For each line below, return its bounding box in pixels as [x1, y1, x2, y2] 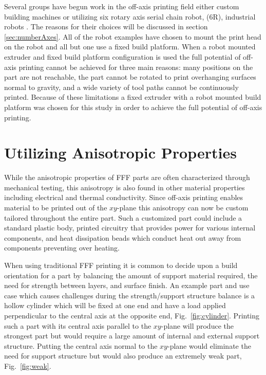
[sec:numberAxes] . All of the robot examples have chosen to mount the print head [4, 31, 261, 42]
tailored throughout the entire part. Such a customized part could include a [4, 212, 242, 223]
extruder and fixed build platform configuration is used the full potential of [4, 51, 241, 62]
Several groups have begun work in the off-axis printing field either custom [4, 1, 239, 11]
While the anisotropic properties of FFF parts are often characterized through [4, 172, 250, 183]
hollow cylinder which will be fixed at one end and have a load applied [4, 300, 226, 311]
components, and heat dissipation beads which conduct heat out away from [4, 232, 241, 243]
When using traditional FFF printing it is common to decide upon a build [4, 260, 238, 270]
